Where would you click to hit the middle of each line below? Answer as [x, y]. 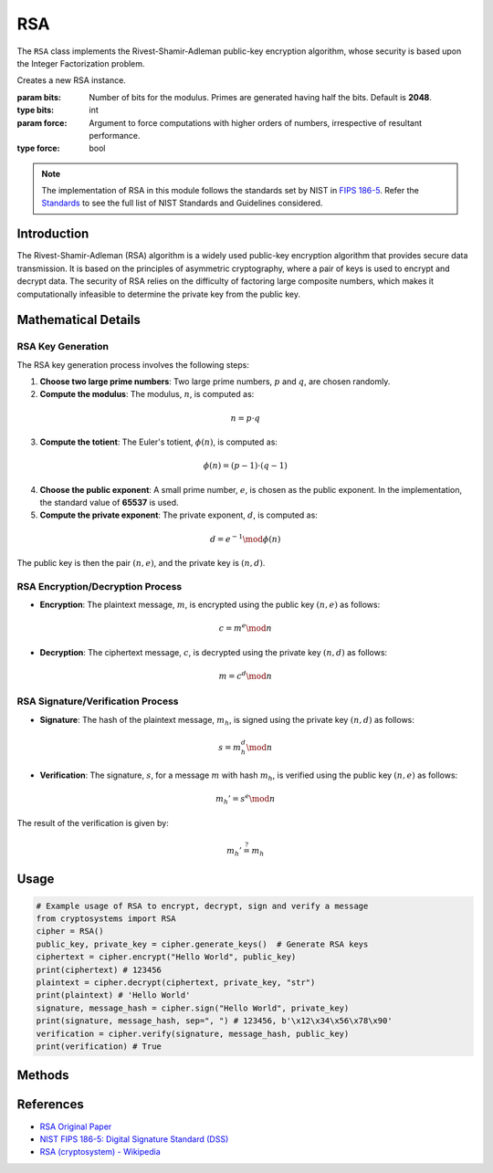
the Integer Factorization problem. [81, 63]
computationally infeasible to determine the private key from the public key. [159, 294]
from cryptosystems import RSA [106, 919]
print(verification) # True [99, 1046]
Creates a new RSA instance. [72, 80]
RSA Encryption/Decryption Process [100, 586]
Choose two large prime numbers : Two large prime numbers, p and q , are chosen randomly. [215, 382]
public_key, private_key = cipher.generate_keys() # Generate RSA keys [202, 944]
